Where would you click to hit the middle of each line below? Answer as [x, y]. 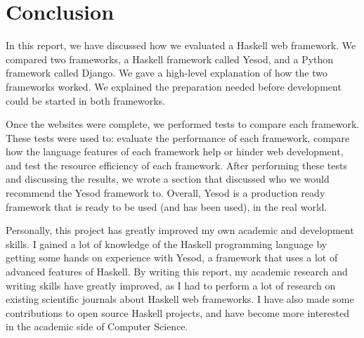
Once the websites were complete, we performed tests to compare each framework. [183, 124]
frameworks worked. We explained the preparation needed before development [174, 86]
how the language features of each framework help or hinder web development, [175, 151]
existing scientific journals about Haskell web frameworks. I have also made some [180, 299]
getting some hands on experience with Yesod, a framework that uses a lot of [172, 258]
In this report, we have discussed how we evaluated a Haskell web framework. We [181, 45]
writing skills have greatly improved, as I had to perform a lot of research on [171, 285]
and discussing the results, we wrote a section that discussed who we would [168, 179]
